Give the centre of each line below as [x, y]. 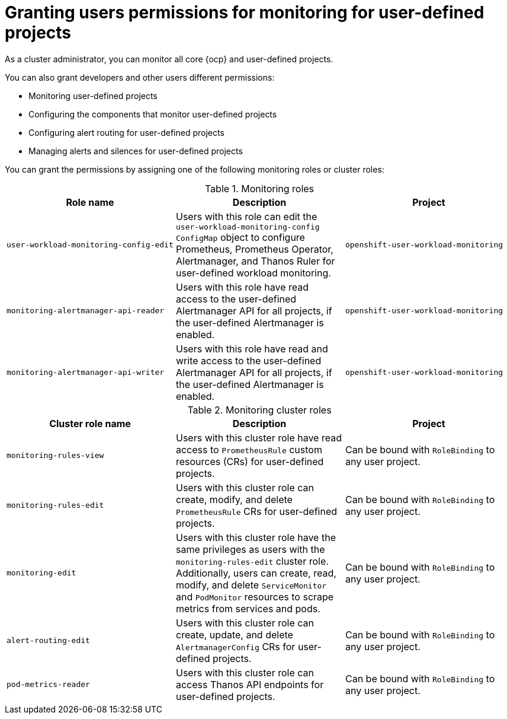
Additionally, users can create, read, [256, 573]
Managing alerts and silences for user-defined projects [136, 151]
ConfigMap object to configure [240, 237]
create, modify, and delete [234, 499]
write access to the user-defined [248, 360]
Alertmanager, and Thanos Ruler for [255, 261]
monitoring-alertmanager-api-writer [86, 373]
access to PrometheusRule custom [249, 449]
